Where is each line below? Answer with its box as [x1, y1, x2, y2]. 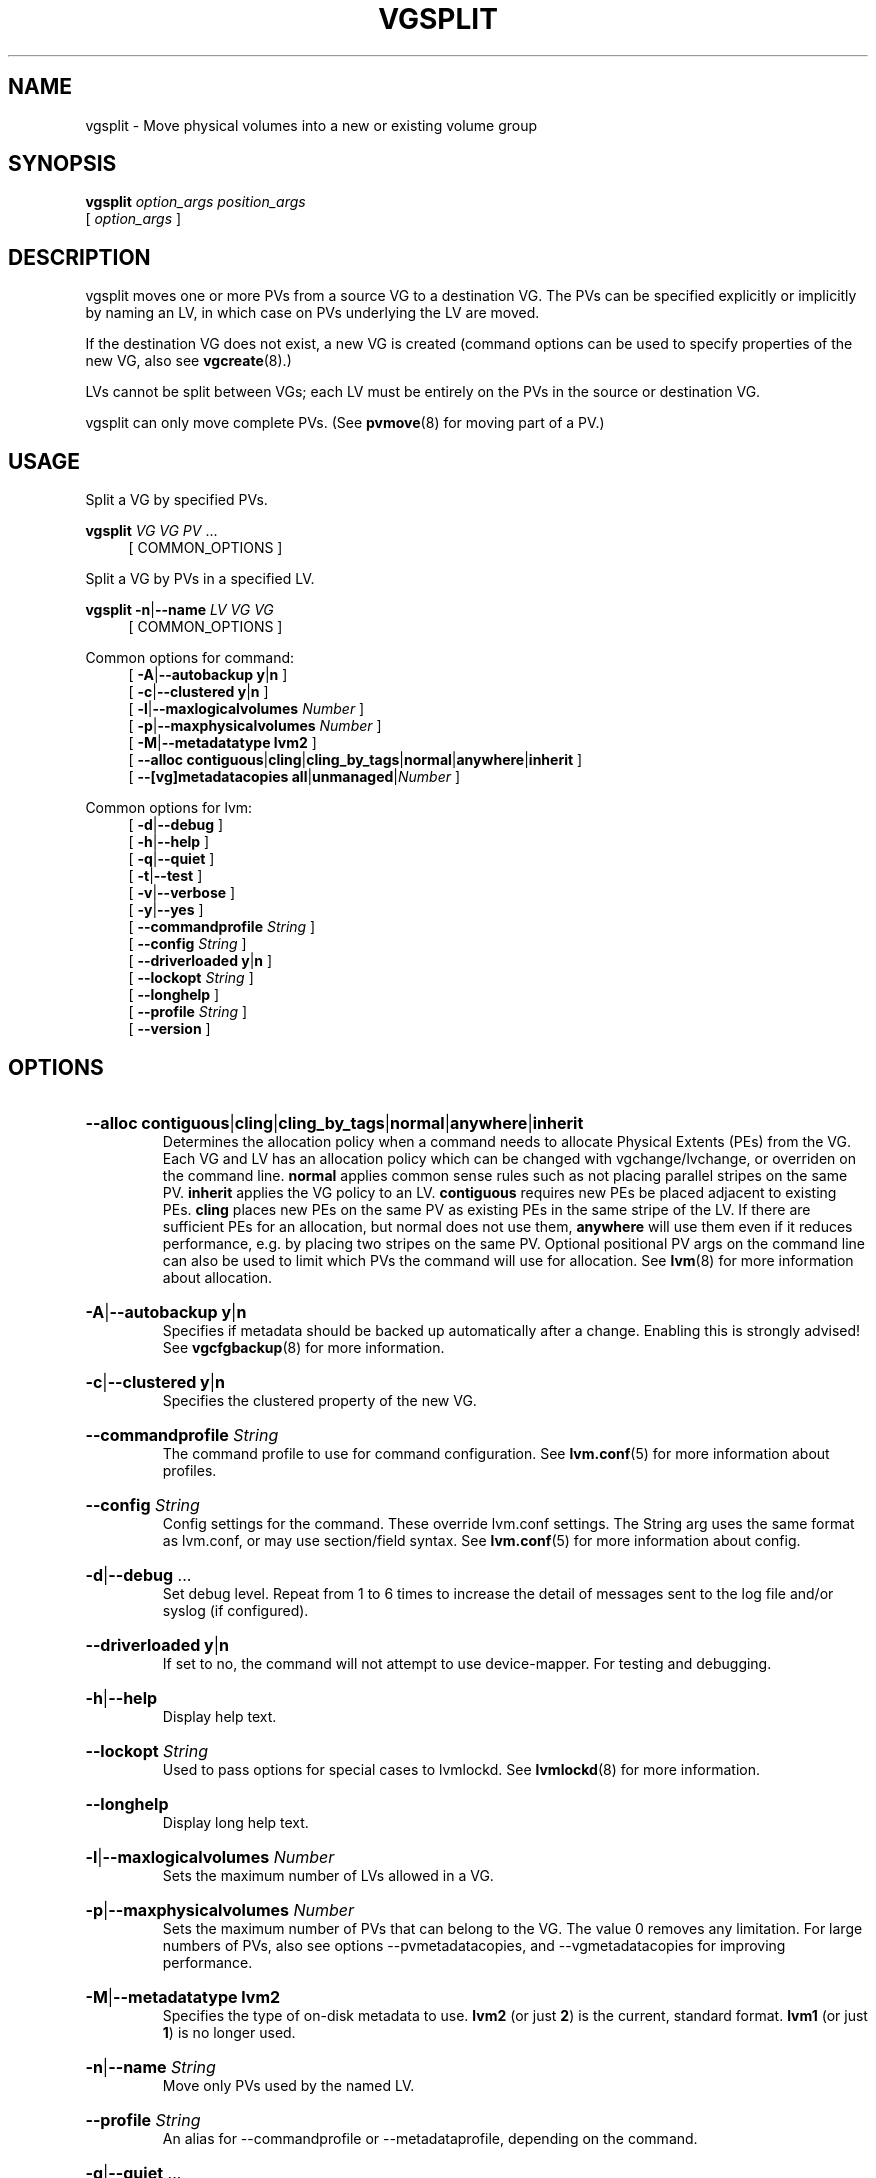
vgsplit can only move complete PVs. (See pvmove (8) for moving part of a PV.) [85, 414, 605, 432]
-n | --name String [85, 2056, 216, 2077]
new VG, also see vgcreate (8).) [85, 352, 292, 370]
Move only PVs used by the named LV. [162, 2076, 415, 2094]
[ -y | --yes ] [128, 901, 204, 919]
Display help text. [162, 1707, 277, 1725]
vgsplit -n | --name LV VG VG [85, 601, 274, 619]
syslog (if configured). [162, 1601, 309, 1619]
